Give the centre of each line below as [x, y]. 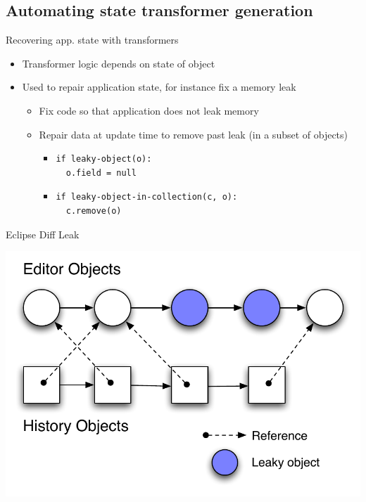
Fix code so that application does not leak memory [149, 110]
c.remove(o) [94, 211]
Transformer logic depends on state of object [119, 63]
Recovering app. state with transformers [92, 40]
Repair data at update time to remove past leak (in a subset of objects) [194, 134]
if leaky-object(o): [104, 159]
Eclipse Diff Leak [43, 234]
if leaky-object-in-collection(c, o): [147, 197]
